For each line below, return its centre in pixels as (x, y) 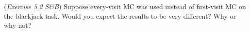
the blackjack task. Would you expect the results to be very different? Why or (120, 16)
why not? (18, 25)
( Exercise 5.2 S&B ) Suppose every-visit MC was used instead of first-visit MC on (125, 6)
